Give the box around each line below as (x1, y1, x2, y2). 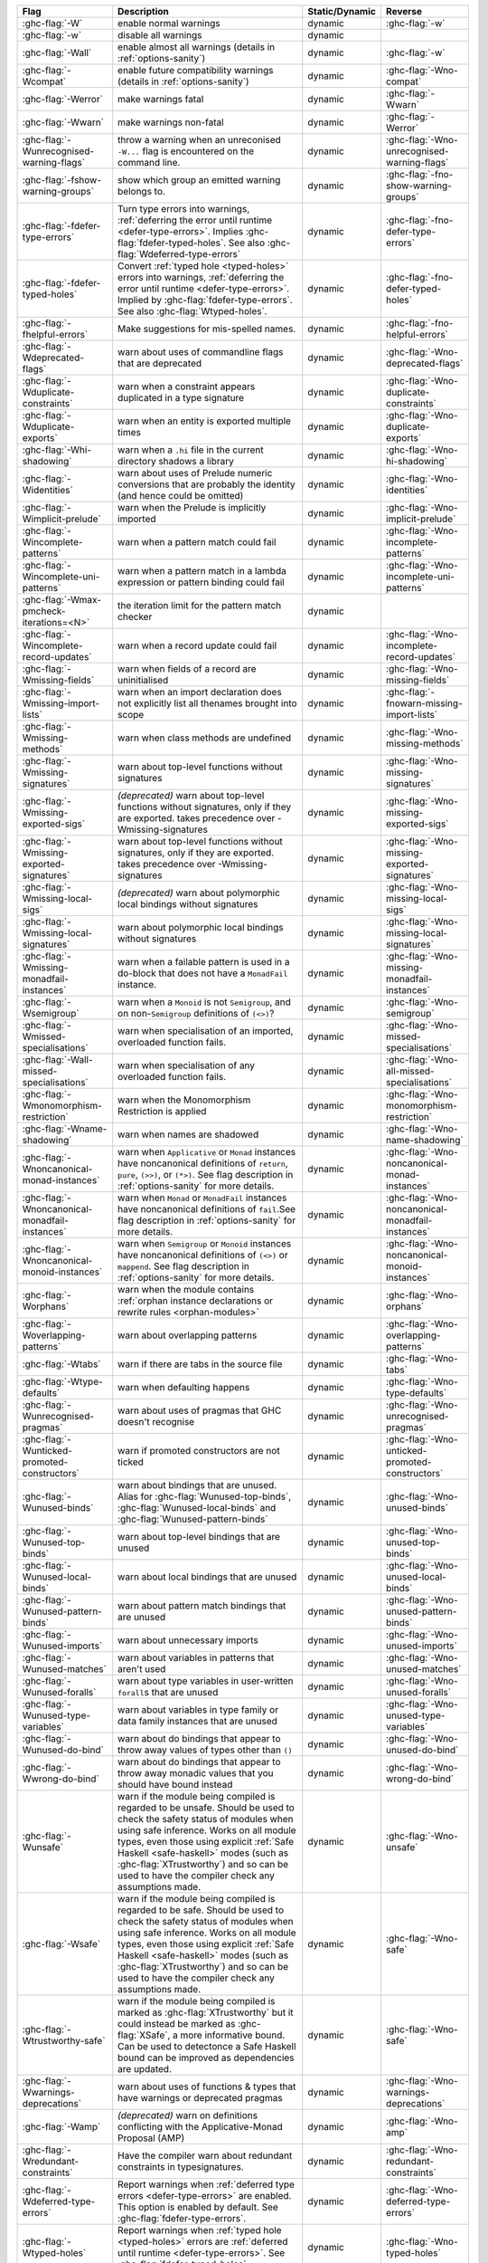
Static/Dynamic (307, 5, 377, 17)
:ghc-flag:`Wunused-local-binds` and (117, 1502, 277, 1513)
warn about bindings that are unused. (117, 1479, 277, 1491)
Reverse (385, 5, 423, 17)
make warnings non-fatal (117, 116, 225, 129)
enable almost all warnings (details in (117, 41, 276, 53)
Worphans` (22, 1300, 70, 1313)
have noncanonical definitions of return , (117, 1157, 288, 1170)
